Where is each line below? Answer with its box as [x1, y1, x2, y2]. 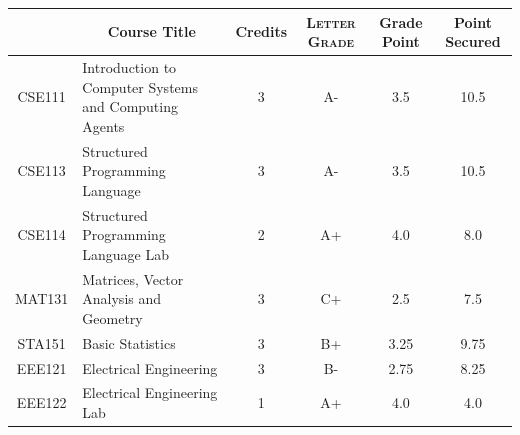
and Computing [82, 96, 178, 117]
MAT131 [15, 288, 69, 309]
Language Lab [82, 243, 170, 264]
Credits [235, 21, 288, 42]
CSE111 [17, 86, 66, 107]
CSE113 [17, 160, 66, 181]
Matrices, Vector [82, 268, 184, 289]
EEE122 [16, 392, 67, 413]
